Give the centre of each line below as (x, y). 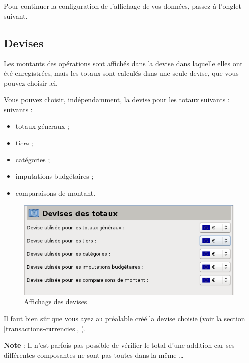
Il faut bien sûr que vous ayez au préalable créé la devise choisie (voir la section (124, 318)
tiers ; (24, 142)
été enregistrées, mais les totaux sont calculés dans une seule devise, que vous (121, 73)
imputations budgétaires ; (54, 176)
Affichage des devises (55, 302)
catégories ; (33, 159)
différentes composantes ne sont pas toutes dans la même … (94, 354)
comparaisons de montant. (55, 192)
